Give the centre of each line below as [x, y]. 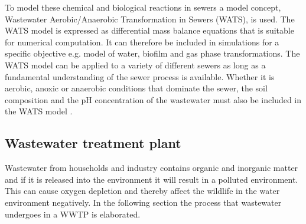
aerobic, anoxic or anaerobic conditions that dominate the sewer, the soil [136, 88]
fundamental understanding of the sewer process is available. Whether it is [140, 76]
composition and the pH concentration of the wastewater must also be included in [153, 99]
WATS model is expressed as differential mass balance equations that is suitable [149, 30]
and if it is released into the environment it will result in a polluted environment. [152, 179]
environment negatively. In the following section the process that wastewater [143, 202]
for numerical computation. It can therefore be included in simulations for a [142, 42]
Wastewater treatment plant [93, 143]
